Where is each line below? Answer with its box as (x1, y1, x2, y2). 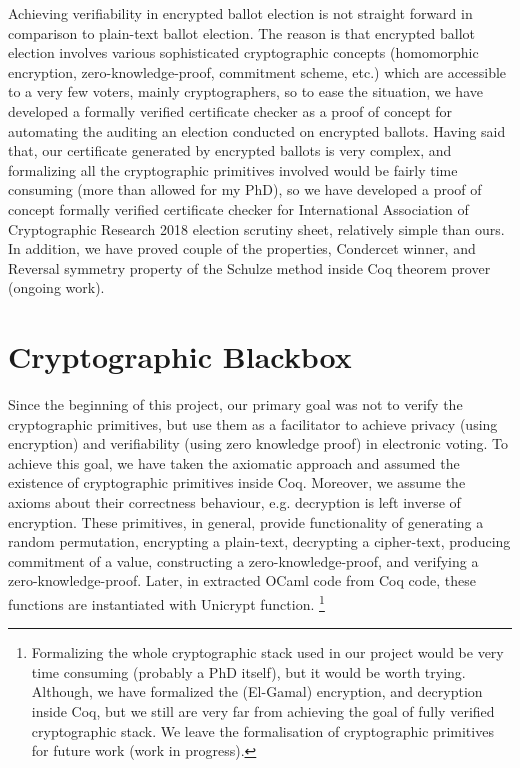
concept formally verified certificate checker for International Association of (8, 198, 469, 219)
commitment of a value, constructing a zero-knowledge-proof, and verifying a (8, 550, 479, 571)
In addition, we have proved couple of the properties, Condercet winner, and (8, 238, 476, 259)
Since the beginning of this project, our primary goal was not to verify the (8, 394, 463, 415)
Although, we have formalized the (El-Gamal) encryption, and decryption (31, 681, 483, 702)
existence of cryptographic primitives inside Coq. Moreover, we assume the (8, 472, 466, 493)
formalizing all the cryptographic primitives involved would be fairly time (8, 159, 458, 180)
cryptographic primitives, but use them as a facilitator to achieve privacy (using (8, 413, 498, 434)
